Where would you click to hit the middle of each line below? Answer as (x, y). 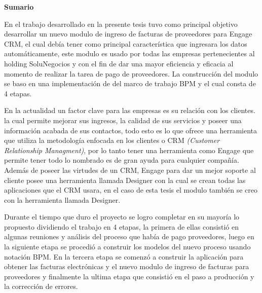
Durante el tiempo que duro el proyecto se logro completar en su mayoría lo (122, 217)
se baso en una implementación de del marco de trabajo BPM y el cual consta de (130, 83)
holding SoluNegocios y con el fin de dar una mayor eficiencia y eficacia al (119, 63)
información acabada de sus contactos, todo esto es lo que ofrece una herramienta (131, 130)
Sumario (19, 7)
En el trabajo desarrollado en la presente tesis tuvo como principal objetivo (121, 24)
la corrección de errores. (41, 286)
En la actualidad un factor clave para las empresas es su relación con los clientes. (130, 110)
